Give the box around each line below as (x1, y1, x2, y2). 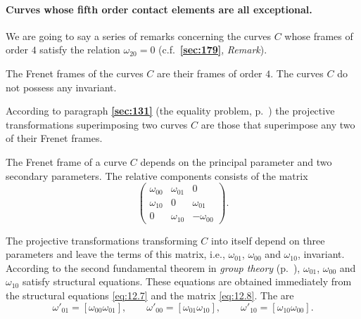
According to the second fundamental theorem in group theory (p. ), (6, 260, 300, 275)
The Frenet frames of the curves (6, 65, 144, 80)
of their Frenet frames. (6, 131, 103, 145)
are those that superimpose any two (201, 117, 355, 131)
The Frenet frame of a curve (6, 154, 127, 169)
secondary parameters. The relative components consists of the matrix (6, 168, 308, 183)
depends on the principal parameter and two (140, 154, 332, 169)
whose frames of (284, 28, 353, 43)
